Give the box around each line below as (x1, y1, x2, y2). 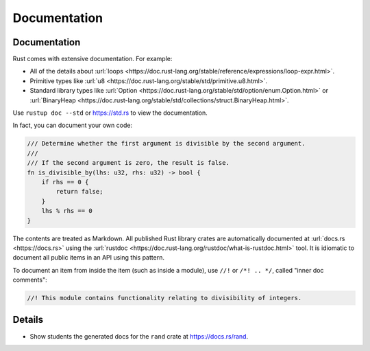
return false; (56, 188, 103, 196)
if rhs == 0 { (41, 178, 89, 185)
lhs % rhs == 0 (41, 207, 92, 215)
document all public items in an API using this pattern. (12, 253, 164, 262)
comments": (12, 275, 47, 284)
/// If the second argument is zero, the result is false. (27, 159, 230, 167)
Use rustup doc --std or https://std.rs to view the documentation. (12, 109, 208, 117)
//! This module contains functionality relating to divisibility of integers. (27, 294, 302, 302)
